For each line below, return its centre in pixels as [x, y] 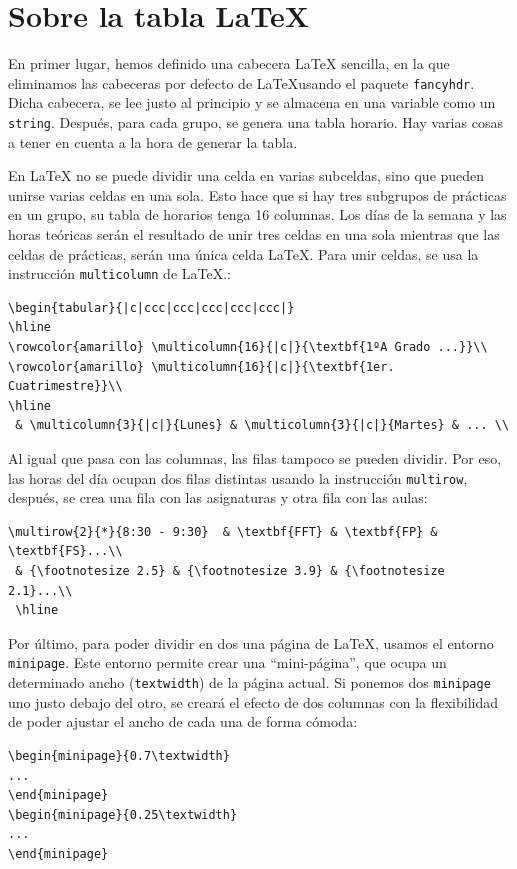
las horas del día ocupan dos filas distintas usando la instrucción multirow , [238, 477]
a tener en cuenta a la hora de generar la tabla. [153, 141]
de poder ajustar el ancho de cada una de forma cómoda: [183, 721]
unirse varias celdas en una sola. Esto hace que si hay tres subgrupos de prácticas [257, 194]
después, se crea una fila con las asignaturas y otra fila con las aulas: [218, 497]
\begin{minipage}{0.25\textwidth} [123, 814]
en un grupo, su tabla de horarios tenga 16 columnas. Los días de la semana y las [257, 214]
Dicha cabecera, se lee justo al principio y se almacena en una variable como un [252, 102]
